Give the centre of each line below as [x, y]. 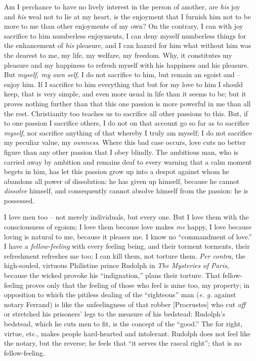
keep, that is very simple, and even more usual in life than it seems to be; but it [125, 94]
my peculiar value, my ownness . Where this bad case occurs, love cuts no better [125, 142]
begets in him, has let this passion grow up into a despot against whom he [117, 171]
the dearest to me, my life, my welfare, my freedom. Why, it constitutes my [118, 55]
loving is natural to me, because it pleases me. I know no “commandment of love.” [128, 236]
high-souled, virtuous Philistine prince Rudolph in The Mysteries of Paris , [117, 265]
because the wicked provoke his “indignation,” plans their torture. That [112, 275]
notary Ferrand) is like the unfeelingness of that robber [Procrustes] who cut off [125, 304]
